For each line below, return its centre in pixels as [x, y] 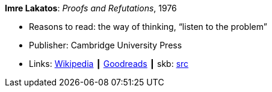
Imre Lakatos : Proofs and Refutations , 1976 [91, 8]
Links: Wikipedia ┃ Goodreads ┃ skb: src [109, 64]
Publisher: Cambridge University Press [106, 45]
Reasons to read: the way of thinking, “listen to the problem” [148, 27]
